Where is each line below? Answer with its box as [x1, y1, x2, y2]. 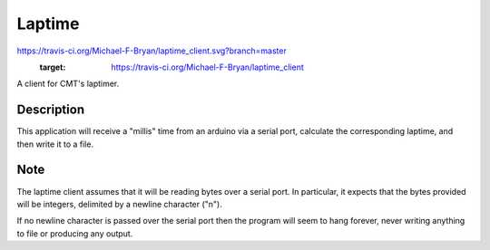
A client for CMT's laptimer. [16, 78, 120, 90]
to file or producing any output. [16, 227, 133, 239]
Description [16, 102, 85, 118]
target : [39, 62, 66, 72]
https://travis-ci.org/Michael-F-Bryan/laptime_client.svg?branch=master [16, 45, 288, 56]
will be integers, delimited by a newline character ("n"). [16, 198, 222, 209]
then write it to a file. [16, 139, 94, 149]
